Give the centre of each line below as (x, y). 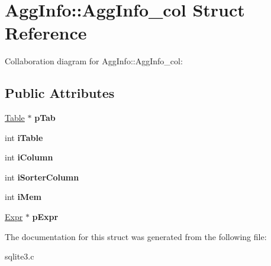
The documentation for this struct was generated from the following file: (136, 236)
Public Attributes (60, 93)
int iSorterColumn (42, 177)
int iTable (24, 137)
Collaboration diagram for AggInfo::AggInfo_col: (94, 61)
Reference (46, 33)
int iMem (23, 197)
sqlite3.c (20, 256)
